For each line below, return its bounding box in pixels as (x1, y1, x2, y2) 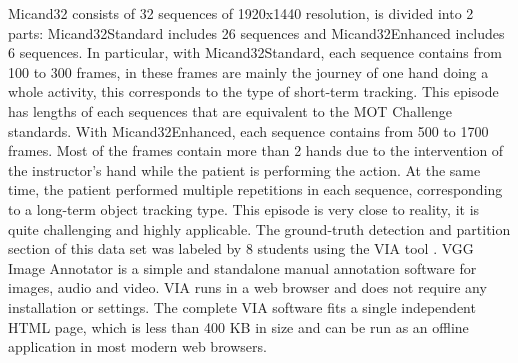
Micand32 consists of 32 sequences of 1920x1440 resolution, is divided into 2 (8, 3, 474, 23)
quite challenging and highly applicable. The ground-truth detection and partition (8, 218, 511, 239)
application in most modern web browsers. (8, 336, 267, 357)
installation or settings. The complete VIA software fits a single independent (8, 296, 476, 317)
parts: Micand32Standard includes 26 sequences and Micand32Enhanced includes (8, 22, 505, 43)
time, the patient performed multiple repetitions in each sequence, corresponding (8, 179, 503, 200)
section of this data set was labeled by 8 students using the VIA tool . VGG (8, 238, 474, 259)
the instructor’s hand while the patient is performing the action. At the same (8, 159, 481, 180)
